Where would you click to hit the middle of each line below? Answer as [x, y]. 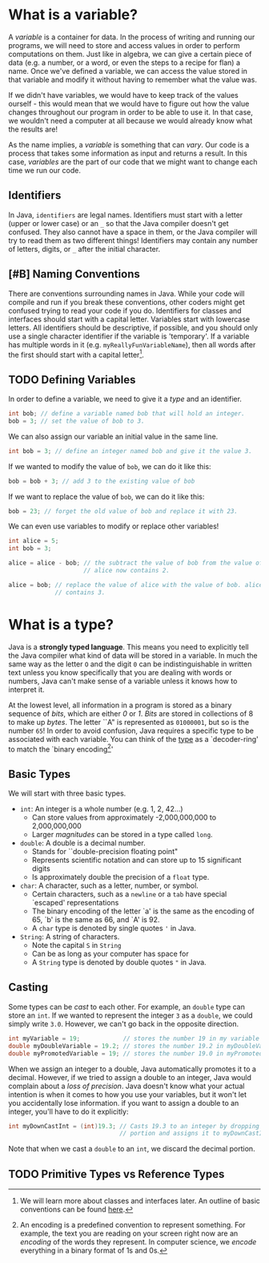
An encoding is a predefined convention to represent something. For [132, 1225]
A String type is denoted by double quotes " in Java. [119, 962]
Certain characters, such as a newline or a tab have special [129, 894]
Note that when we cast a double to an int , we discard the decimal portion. [132, 1149]
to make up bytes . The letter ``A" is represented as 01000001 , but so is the [129, 722]
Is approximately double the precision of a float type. [120, 877]
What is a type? [61, 624]
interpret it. [27, 689]
